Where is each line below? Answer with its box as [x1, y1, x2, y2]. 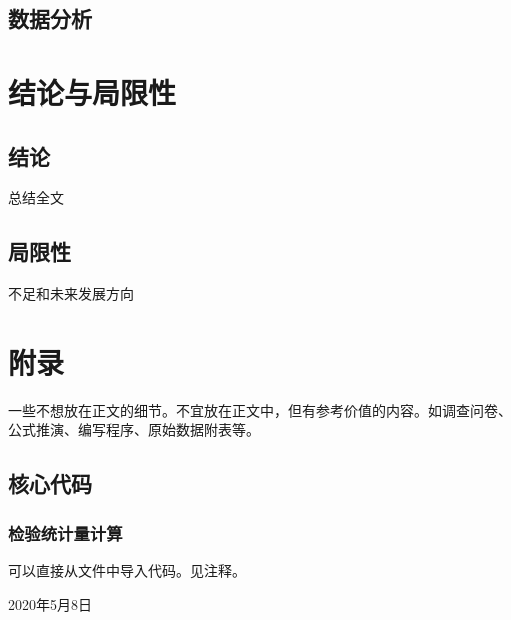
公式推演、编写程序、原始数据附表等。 [8, 419, 260, 440]
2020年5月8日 [8, 593, 92, 614]
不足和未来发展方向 [8, 283, 134, 304]
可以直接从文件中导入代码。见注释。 [8, 560, 246, 581]
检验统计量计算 [8, 520, 123, 545]
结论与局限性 [8, 71, 177, 112]
